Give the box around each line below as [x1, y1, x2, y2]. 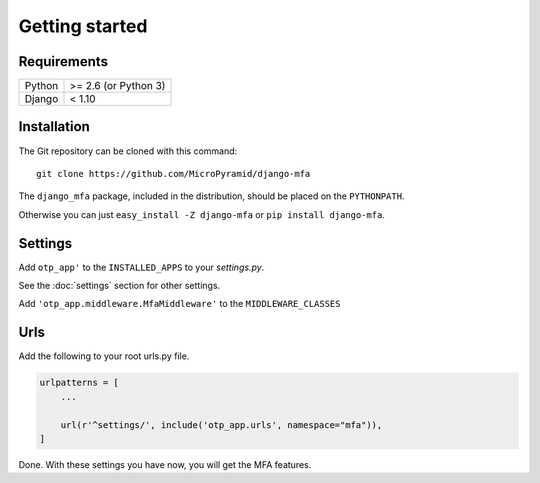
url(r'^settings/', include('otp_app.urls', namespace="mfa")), [60, 419, 383, 430]
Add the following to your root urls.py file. [18, 350, 190, 362]
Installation [18, 118, 90, 135]
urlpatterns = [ [39, 377, 120, 389]
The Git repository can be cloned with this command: [18, 145, 238, 157]
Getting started [18, 15, 148, 37]
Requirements [18, 53, 109, 70]
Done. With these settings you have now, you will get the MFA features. [18, 458, 312, 470]
